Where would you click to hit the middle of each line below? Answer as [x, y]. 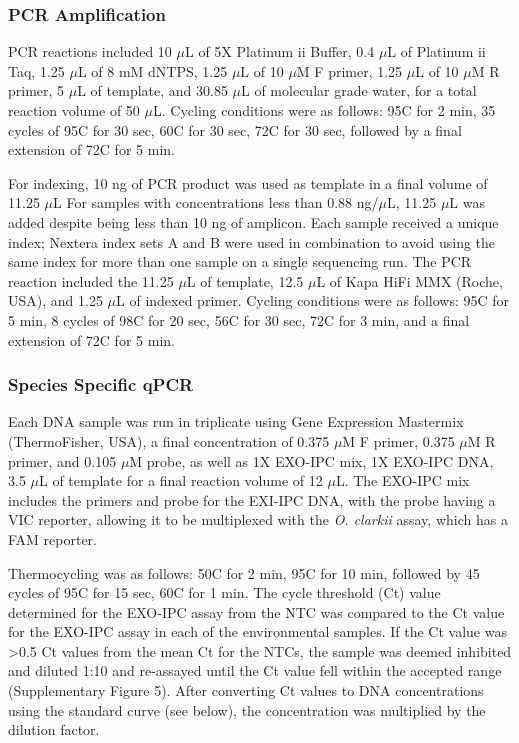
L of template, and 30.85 [152, 90]
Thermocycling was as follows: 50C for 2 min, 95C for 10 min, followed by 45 [244, 572]
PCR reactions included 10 [90, 51]
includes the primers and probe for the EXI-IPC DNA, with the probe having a [252, 499]
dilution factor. [54, 729]
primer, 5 [36, 90]
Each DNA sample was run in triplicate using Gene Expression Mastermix [236, 421]
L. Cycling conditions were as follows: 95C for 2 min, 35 [324, 110]
